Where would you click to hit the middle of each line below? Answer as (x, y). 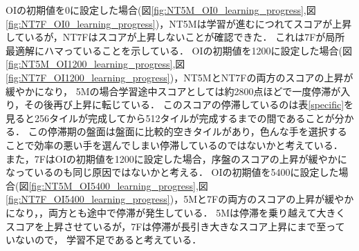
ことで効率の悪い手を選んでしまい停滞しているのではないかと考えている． (174, 144)
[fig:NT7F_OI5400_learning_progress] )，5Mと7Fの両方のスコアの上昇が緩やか (180, 199)
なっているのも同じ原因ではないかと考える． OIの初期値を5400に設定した (172, 172)
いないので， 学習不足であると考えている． (104, 240)
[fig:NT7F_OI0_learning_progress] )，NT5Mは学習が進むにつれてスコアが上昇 (179, 23)
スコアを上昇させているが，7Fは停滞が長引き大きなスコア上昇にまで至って (175, 226)
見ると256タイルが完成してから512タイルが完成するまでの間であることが (170, 118)
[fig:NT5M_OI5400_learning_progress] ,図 (118, 185)
